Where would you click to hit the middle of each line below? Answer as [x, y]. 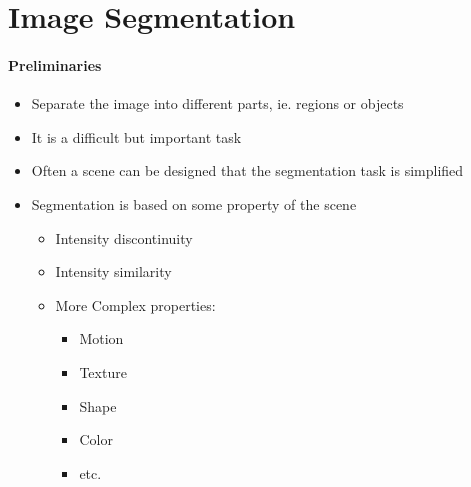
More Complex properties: [135, 304]
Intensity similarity [113, 271]
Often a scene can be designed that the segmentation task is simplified [247, 170]
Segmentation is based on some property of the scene [194, 203]
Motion [101, 338]
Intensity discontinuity [124, 237]
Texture [103, 371]
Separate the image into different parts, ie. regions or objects [217, 103]
